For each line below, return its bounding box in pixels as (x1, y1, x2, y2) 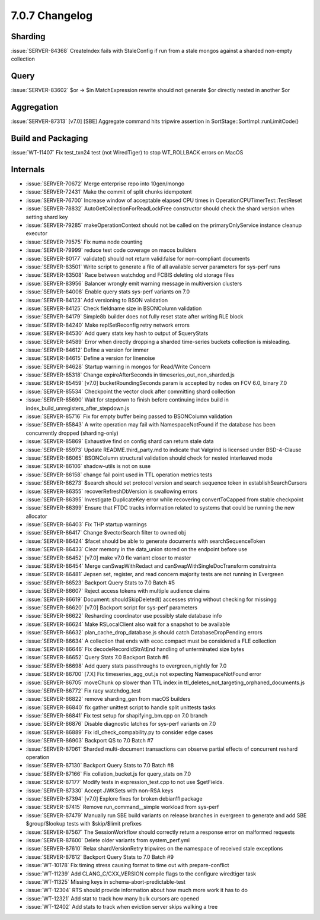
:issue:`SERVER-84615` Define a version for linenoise (25, 355, 155, 362)
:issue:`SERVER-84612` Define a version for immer (25, 346, 149, 353)
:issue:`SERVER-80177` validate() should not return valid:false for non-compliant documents (25, 255, 250, 262)
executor (25, 230, 47, 237)
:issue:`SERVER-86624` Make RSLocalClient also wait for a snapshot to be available (25, 621, 231, 628)
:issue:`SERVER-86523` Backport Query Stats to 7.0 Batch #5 (25, 579, 175, 586)
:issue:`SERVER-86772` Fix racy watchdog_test (25, 687, 141, 694)
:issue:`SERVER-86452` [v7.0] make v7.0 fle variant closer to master (25, 554, 191, 561)
